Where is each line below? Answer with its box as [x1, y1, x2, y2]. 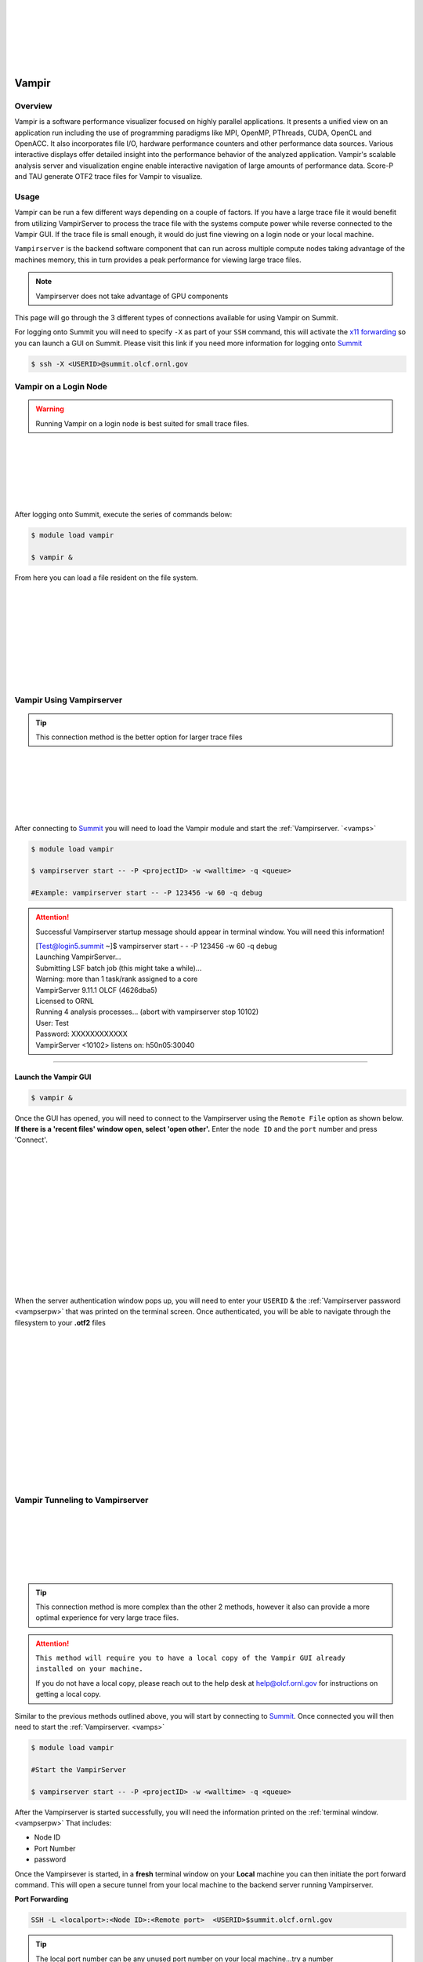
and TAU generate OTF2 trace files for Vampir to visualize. [14, 172, 203, 181]
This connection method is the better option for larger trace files [35, 732, 243, 742]
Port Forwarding [14, 1895, 69, 1904]
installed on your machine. [35, 1665, 144, 1673]
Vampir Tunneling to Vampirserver [14, 1494, 149, 1505]
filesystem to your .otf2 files [14, 1318, 106, 1327]
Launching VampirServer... [35, 952, 121, 961]
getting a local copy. [35, 1690, 101, 1699]
